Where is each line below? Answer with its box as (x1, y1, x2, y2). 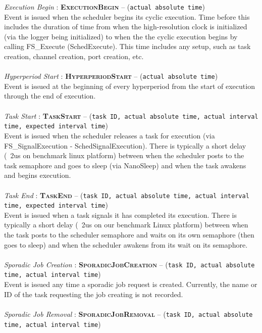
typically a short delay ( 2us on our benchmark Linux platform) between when (4, 219, 248, 230)
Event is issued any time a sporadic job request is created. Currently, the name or (4, 279, 257, 290)
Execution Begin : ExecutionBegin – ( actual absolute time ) (4, 2, 205, 12)
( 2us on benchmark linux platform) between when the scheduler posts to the (4, 150, 244, 161)
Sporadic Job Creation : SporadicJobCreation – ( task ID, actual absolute (4, 259, 255, 269)
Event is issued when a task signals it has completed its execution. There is (4, 209, 237, 220)
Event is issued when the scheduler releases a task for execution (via (4, 130, 215, 140)
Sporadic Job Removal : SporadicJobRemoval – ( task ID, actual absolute (4, 308, 253, 319)
